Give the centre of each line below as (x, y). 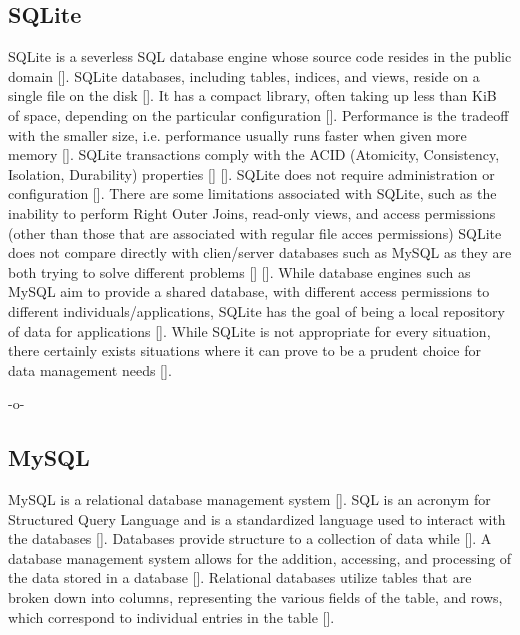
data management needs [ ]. (90, 369)
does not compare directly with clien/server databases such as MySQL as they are (260, 252)
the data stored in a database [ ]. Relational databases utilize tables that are (240, 577)
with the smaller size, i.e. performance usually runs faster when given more (237, 134)
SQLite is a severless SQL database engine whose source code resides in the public (260, 56)
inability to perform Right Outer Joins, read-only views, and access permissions (252, 212)
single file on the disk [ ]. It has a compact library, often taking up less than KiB (252, 95)
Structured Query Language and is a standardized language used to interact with (257, 518)
